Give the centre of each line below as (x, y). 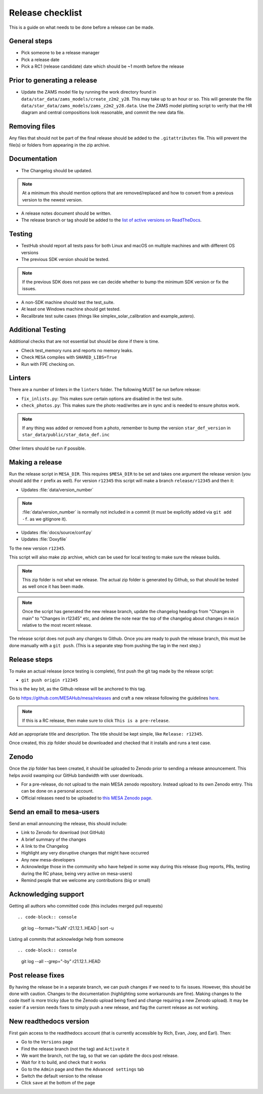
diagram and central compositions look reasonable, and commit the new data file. (103, 113)
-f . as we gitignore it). (45, 519)
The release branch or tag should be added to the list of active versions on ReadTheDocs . (111, 220)
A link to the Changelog (45, 846)
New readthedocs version (49, 1021)
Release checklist (46, 13)
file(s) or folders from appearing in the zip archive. (60, 145)
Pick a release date (40, 60)
